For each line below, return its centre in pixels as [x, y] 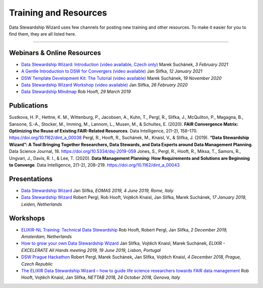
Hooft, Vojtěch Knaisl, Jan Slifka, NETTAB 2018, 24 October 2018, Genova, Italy [101, 277]
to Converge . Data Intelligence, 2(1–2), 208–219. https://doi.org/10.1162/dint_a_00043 [94, 165]
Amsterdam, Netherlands [47, 237]
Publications [28, 106]
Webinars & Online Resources [55, 53]
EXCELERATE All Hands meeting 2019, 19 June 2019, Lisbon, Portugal [91, 250]
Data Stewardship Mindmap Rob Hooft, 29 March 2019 [76, 92]
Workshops [27, 218]
